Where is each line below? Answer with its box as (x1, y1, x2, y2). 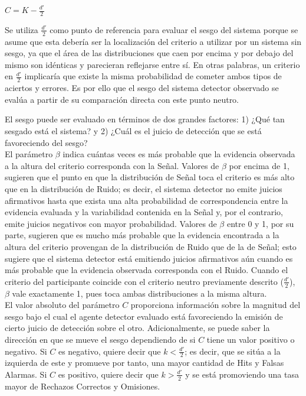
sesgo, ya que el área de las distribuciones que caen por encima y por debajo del (5, 47, 294, 59)
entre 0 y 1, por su (226, 217, 294, 229)
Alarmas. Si (5, 368, 47, 380)
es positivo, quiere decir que (58, 368, 159, 380)
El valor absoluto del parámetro (5, 298, 120, 311)
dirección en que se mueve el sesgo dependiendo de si (5, 333, 196, 345)
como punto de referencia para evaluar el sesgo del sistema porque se (50, 23, 298, 35)
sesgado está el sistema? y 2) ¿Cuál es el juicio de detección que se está (5, 125, 262, 137)
